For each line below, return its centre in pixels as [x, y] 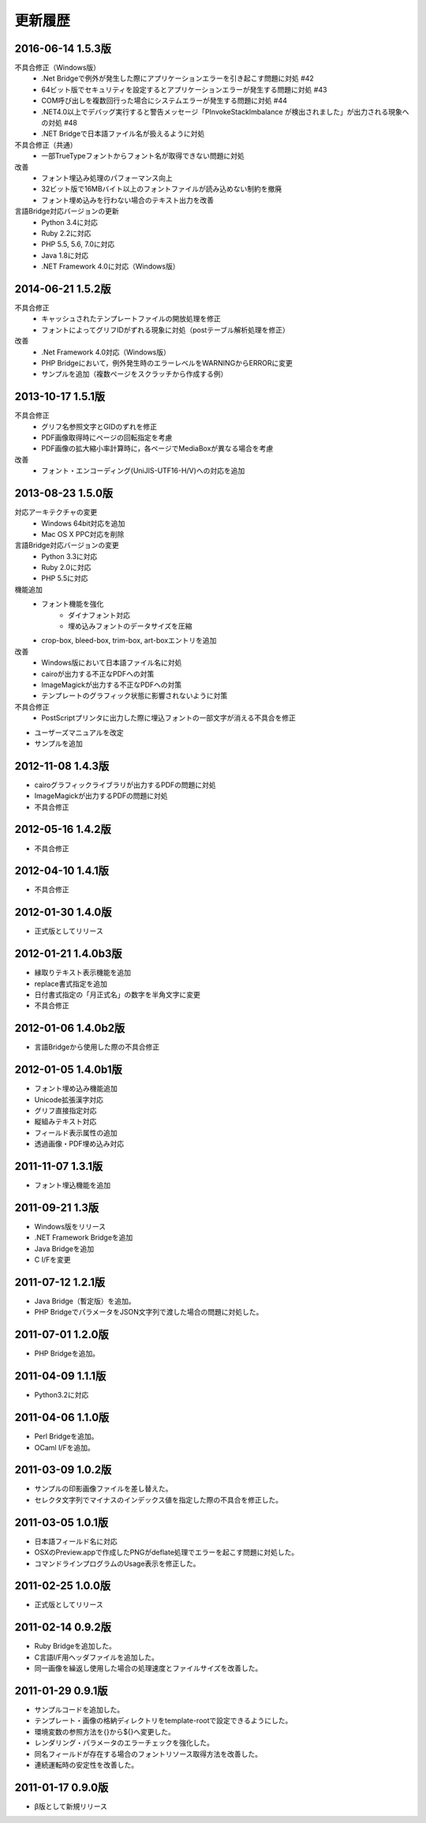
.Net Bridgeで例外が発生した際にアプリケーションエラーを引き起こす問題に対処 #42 [178, 78]
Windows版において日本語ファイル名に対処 [112, 662]
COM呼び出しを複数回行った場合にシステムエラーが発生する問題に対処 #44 [164, 101]
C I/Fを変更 [52, 1260]
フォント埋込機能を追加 [72, 1185]
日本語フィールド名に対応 [76, 1541]
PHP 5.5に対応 [65, 578]
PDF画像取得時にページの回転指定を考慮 [107, 437]
